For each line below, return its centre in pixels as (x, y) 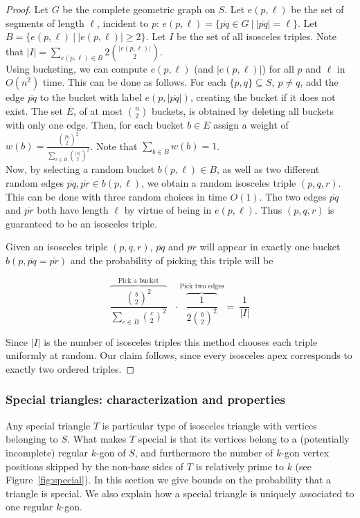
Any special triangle (48, 425)
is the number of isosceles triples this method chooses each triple (181, 341)
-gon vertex (305, 452)
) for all (278, 68)
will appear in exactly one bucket (270, 247)
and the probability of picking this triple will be (172, 260)
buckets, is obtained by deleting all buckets (243, 110)
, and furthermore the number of (204, 452)
